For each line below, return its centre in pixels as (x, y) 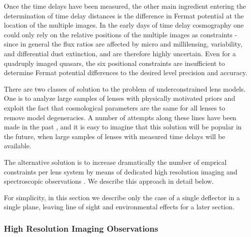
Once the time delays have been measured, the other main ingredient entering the (125, 6)
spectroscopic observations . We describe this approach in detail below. (109, 181)
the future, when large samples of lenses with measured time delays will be (115, 136)
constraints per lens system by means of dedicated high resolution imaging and (121, 171)
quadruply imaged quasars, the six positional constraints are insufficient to (114, 63)
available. (18, 146)
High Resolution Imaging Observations (81, 228)
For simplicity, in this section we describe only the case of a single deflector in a (122, 197)
